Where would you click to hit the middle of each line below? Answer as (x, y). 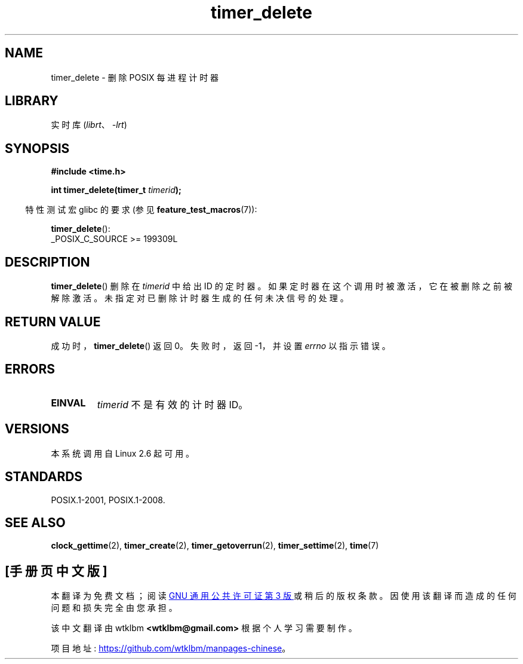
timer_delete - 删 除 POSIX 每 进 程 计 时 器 (135, 77)
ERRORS (30, 369)
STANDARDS (44, 477)
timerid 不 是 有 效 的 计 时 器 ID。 (173, 404)
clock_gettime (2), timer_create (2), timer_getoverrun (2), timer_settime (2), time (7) (215, 546)
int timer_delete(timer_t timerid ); (116, 190)
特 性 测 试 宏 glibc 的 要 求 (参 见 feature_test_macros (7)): (141, 210)
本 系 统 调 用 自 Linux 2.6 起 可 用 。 (123, 453)
